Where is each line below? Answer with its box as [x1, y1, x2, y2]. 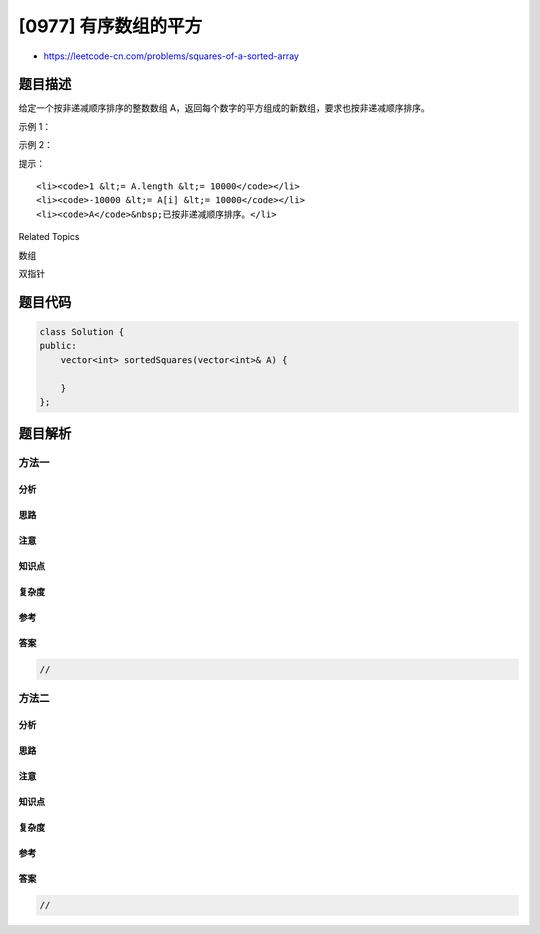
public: [39, 340, 77, 352]
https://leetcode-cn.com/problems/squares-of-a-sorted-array [43, 50, 300, 62]
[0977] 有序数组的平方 [18, 15, 203, 37]
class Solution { [39, 326, 125, 337]
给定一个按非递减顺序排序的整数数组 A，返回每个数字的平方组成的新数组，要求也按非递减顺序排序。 [18, 102, 430, 114]
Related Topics [18, 231, 80, 243]
